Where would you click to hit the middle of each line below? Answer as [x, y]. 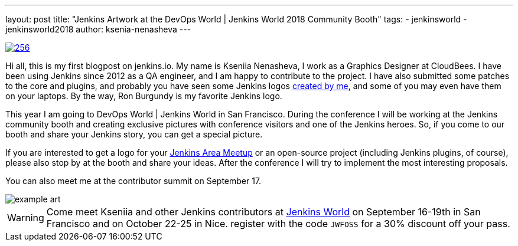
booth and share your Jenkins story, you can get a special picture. [134, 134]
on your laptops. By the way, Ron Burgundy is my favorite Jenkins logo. [144, 96]
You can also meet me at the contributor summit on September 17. [133, 181]
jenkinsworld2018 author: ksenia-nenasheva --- [98, 29]
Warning [26, 218]
